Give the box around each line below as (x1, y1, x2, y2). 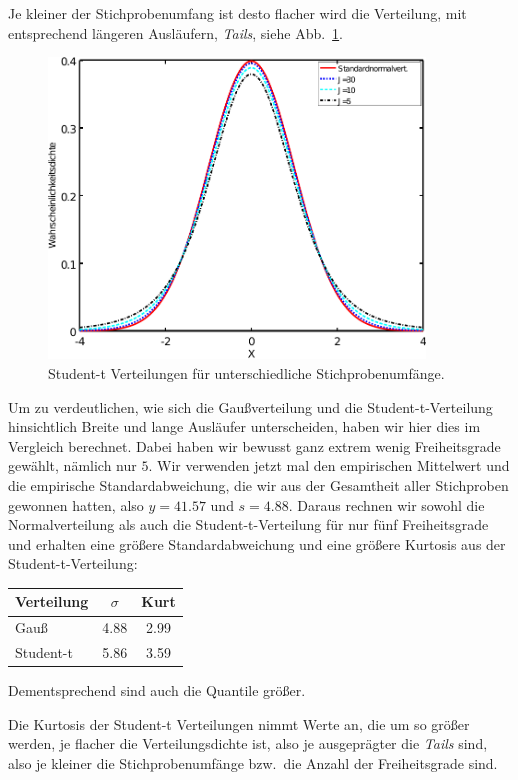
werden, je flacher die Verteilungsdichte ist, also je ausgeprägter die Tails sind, (8, 733, 488, 754)
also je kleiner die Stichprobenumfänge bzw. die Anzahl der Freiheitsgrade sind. (8, 753, 498, 774)
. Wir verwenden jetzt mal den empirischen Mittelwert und (148, 455, 510, 476)
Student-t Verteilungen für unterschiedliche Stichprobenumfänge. (48, 363, 445, 384)
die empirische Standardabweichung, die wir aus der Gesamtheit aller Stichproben (8, 475, 509, 495)
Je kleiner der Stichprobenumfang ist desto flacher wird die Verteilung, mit (8, 3, 467, 23)
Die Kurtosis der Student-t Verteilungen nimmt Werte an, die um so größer (8, 713, 470, 734)
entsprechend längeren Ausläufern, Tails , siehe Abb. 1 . (8, 22, 344, 43)
